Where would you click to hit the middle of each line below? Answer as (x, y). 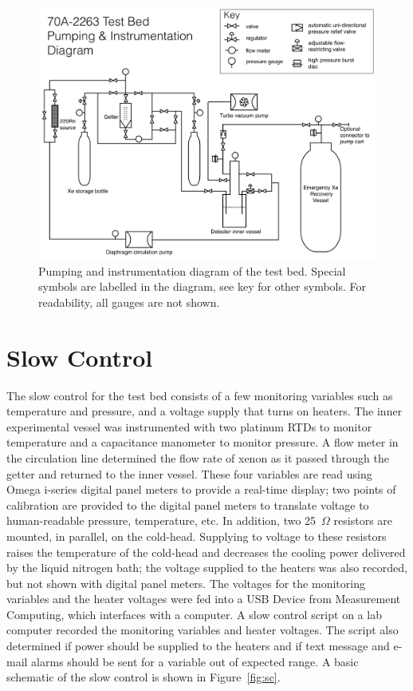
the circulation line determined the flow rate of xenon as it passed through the (198, 457)
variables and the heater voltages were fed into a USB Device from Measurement (204, 599)
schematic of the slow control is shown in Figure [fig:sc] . (144, 677)
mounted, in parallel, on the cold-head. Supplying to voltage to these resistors (197, 536)
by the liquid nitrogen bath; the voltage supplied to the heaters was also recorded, (207, 568)
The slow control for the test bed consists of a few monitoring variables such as (200, 395)
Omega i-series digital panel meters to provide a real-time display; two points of (201, 489)
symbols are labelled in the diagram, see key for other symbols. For (203, 286)
